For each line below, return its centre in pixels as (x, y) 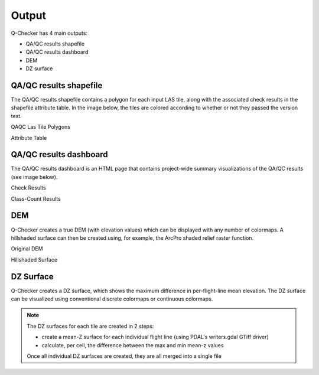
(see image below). (34, 177)
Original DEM (27, 249)
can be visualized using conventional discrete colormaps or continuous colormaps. (112, 299)
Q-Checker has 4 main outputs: (49, 33)
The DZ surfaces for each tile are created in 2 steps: (90, 326)
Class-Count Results (36, 198)
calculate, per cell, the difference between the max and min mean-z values (133, 345)
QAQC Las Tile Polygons (41, 127)
